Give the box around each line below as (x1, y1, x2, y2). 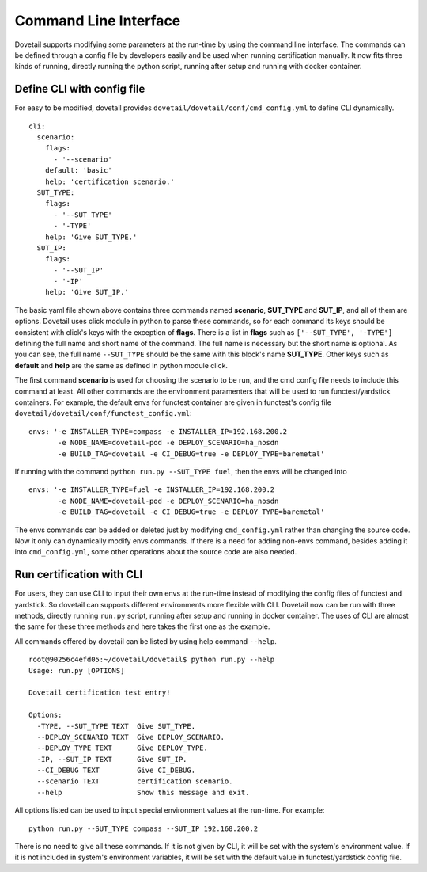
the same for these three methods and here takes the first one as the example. (14, 622, 270, 631)
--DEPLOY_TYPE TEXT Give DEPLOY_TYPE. (36, 744, 209, 752)
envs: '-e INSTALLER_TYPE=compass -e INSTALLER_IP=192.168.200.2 (28, 427, 288, 436)
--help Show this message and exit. (36, 788, 250, 797)
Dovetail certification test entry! (28, 688, 171, 697)
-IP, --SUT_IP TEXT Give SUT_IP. (36, 755, 187, 763)
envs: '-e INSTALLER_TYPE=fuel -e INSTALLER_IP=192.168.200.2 (28, 486, 275, 494)
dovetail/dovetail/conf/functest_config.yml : (14, 409, 193, 418)
